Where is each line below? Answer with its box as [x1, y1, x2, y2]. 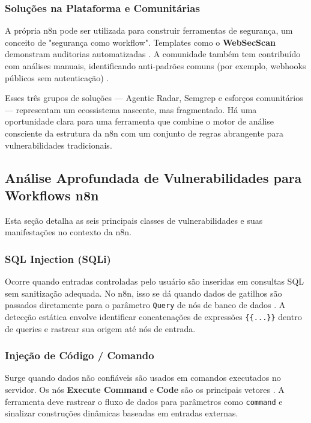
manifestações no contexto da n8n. [5, 226, 131, 238]
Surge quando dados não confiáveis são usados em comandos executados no [5, 371, 281, 384]
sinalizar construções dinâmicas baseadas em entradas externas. [5, 407, 238, 419]
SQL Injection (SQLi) [5, 251, 111, 266]
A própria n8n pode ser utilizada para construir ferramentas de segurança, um [5, 24, 293, 37]
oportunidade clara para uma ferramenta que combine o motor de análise [5, 115, 274, 128]
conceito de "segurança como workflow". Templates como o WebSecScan [5, 36, 276, 48]
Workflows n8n [5, 185, 99, 204]
